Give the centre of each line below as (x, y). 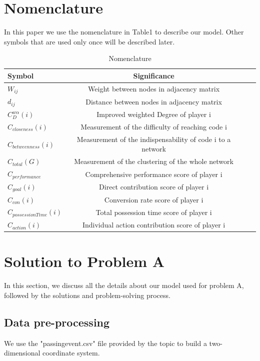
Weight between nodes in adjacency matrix (154, 89)
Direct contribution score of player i (154, 187)
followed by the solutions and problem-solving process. (87, 295)
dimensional (22, 353)
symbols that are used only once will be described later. (89, 41)
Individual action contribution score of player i (154, 225)
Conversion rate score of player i (154, 199)
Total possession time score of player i (154, 212)
